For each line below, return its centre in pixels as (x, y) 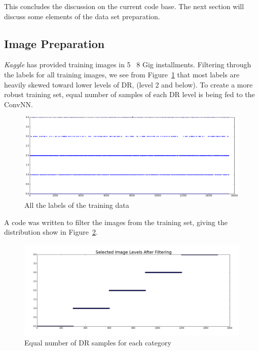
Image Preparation (54, 43)
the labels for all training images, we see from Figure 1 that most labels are (122, 74)
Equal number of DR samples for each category (98, 342)
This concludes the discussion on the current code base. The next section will (124, 6)
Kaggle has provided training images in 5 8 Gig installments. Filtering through (128, 64)
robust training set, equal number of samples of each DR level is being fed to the (129, 94)
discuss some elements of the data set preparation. (82, 16)
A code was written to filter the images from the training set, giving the (116, 222)
